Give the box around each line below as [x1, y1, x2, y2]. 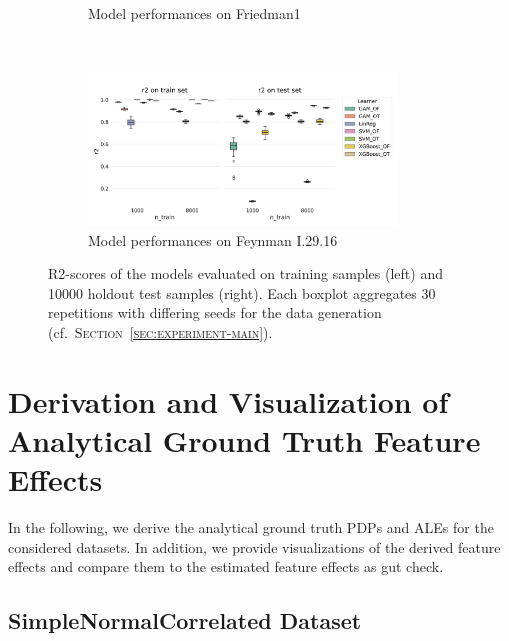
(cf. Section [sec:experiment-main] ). [48, 321, 273, 342]
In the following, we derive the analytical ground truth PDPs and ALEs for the [8, 517, 494, 538]
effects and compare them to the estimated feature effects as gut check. [8, 556, 444, 577]
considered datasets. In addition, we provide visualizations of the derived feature [8, 536, 501, 557]
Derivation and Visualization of [8, 380, 449, 421]
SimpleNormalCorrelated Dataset [8, 605, 362, 636]
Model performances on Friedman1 [88, 3, 301, 23]
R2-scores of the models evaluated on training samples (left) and [48, 263, 443, 284]
